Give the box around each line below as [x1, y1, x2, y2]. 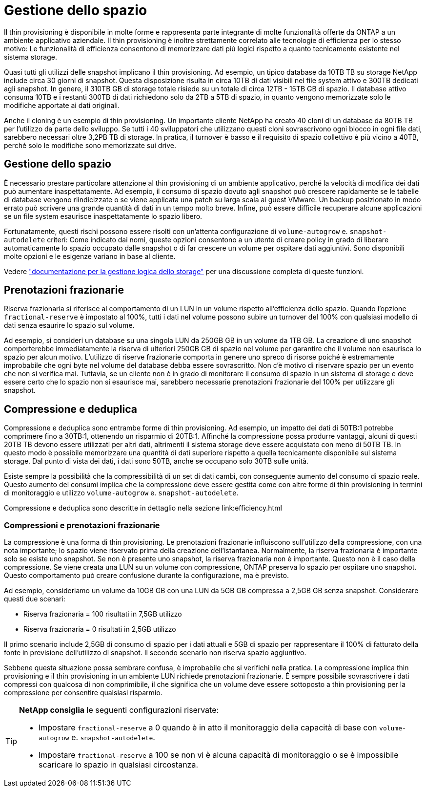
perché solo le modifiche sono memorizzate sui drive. [4, 141, 177, 150]
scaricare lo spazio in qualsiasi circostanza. [39, 760, 199, 770]
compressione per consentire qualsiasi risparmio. [4, 688, 162, 697]
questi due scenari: [4, 595, 65, 603]
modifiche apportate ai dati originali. [4, 101, 120, 109]
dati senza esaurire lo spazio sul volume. [4, 321, 135, 330]
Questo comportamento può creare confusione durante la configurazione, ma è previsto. [4, 571, 289, 580]
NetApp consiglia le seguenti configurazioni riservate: [19, 705, 219, 715]
